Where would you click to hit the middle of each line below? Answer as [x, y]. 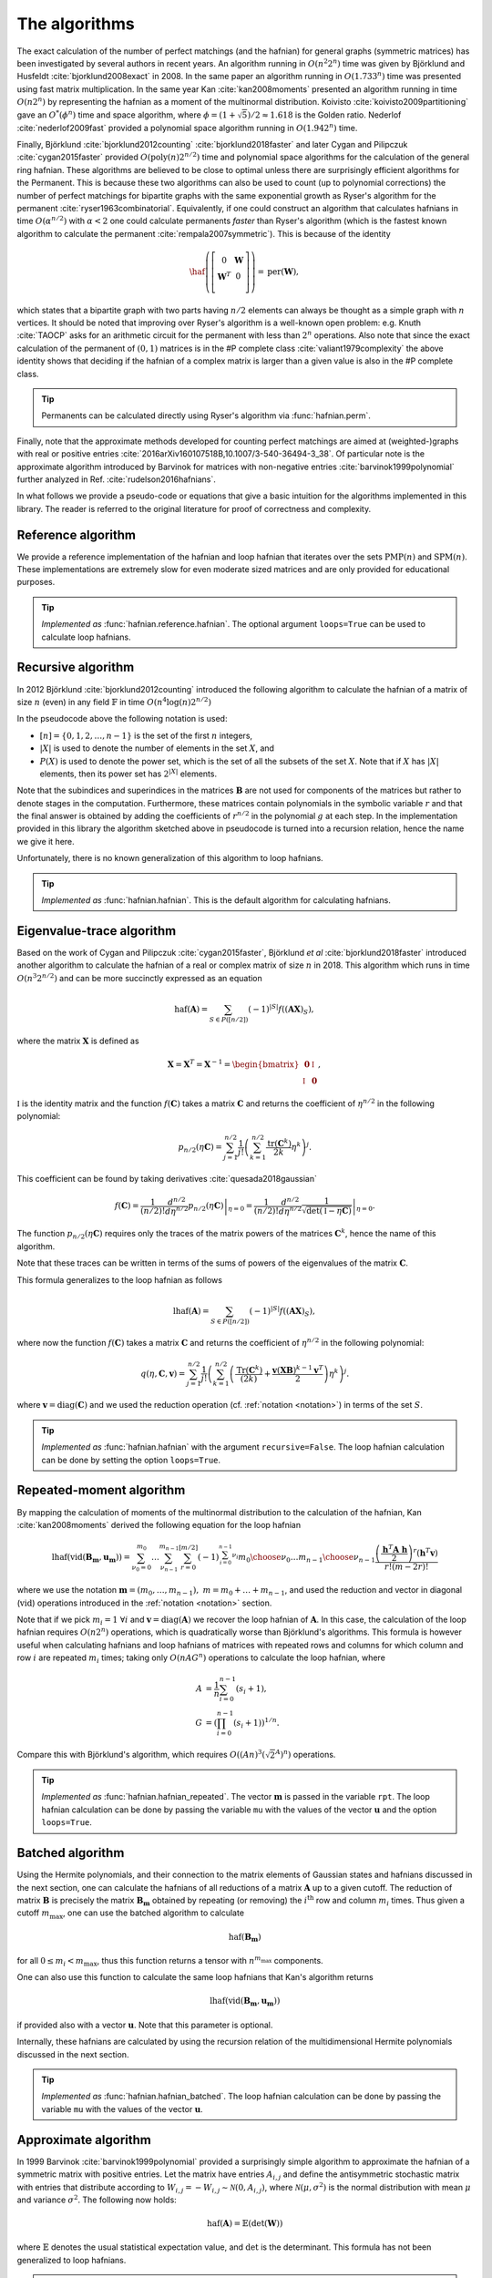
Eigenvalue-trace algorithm [97, 931]
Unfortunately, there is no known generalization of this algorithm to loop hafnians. [170, 858]
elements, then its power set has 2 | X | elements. [128, 773]
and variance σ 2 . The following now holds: [97, 2199]
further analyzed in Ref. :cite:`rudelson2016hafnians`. [116, 479]
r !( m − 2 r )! [406, 1566]
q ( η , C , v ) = [163, 1373]
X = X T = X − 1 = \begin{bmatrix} [233, 1064]
